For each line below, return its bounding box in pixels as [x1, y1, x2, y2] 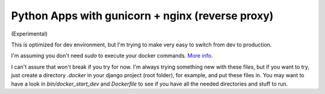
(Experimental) [11, 30, 48, 37]
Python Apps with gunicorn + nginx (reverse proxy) [11, 9, 274, 22]
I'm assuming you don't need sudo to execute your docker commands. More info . [11, 52, 213, 60]
